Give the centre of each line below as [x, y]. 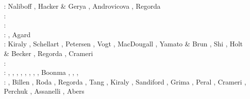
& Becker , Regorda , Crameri [49, 53]
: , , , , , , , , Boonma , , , [41, 72]
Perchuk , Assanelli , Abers [44, 91]
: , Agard [17, 34]
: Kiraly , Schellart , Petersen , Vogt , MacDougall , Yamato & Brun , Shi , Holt [124, 44]
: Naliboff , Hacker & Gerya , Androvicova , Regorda [82, 6]
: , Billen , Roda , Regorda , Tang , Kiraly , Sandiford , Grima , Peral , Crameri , [125, 81]
